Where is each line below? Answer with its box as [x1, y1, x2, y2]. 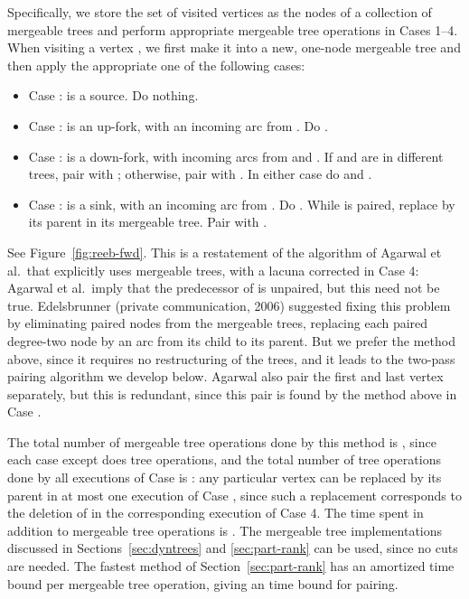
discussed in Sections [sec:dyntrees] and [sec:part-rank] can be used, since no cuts [7, 538, 458, 557]
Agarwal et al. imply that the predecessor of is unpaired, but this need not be [7, 278, 440, 297]
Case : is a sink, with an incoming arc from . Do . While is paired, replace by [28, 194, 455, 213]
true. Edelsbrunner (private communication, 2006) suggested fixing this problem [7, 295, 451, 314]
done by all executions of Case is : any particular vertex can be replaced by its [7, 468, 442, 487]
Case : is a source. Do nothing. [28, 86, 199, 105]
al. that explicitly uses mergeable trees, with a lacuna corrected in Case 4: [7, 260, 419, 279]
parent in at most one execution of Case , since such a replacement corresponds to [7, 485, 462, 504]
